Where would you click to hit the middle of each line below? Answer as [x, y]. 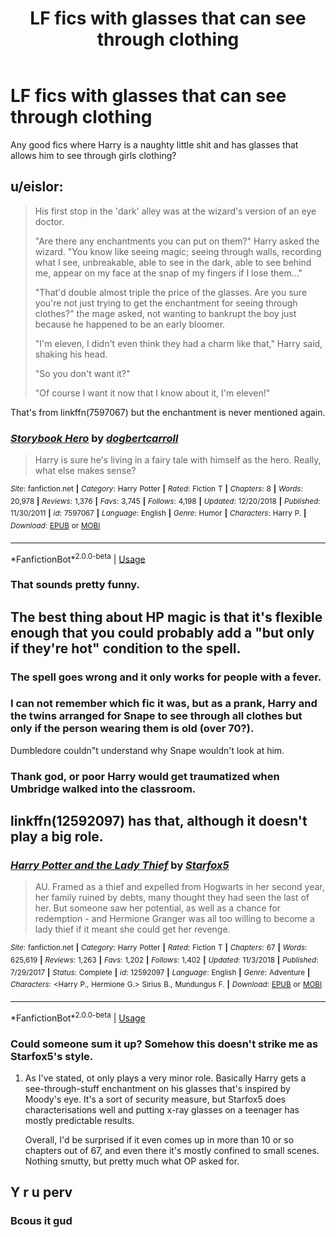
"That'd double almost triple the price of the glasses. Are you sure [171, 292]
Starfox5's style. [52, 1056]
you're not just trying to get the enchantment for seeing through [166, 303]
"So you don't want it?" [82, 373]
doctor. [49, 221]
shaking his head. [71, 354]
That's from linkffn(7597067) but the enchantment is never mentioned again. [168, 412]
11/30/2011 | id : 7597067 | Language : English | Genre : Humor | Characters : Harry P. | [158, 513]
